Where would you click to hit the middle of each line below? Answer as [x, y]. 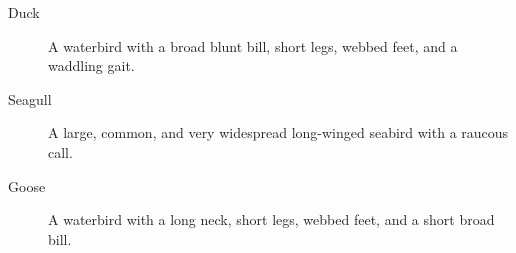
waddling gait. [91, 65]
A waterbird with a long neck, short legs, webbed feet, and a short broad [271, 219]
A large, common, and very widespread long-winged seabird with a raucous [278, 132]
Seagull [30, 98]
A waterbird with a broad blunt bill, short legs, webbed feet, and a [253, 45]
